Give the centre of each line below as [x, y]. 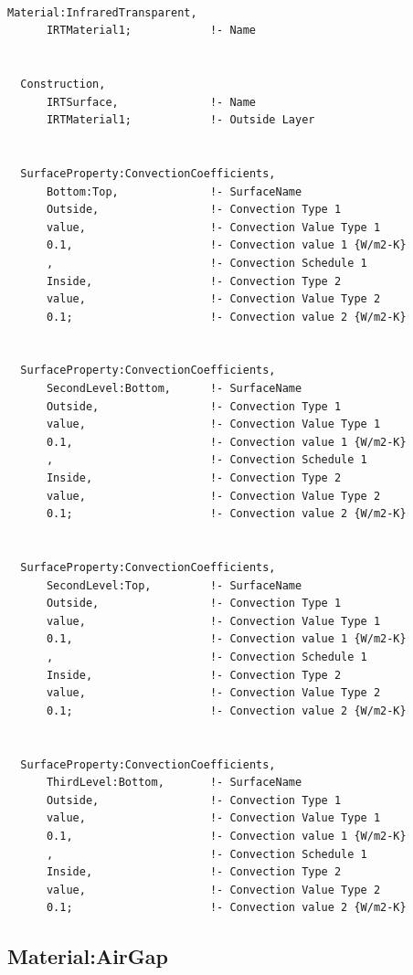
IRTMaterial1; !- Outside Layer [180, 120]
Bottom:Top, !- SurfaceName [174, 191]
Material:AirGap [88, 956]
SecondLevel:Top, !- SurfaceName [174, 585]
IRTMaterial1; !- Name [151, 31]
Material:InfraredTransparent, [102, 12]
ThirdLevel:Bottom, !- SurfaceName [174, 783]
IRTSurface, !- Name [151, 102]
